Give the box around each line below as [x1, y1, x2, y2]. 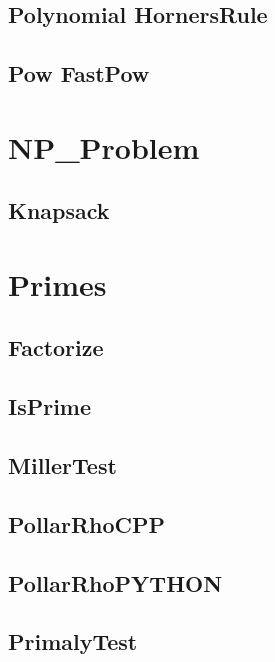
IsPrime [8, 391, 92, 422]
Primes [8, 263, 107, 304]
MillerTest [8, 450, 117, 481]
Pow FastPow [8, 58, 150, 89]
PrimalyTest [8, 626, 138, 657]
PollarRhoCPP [8, 508, 166, 539]
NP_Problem [8, 126, 200, 167]
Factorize [8, 332, 104, 363]
